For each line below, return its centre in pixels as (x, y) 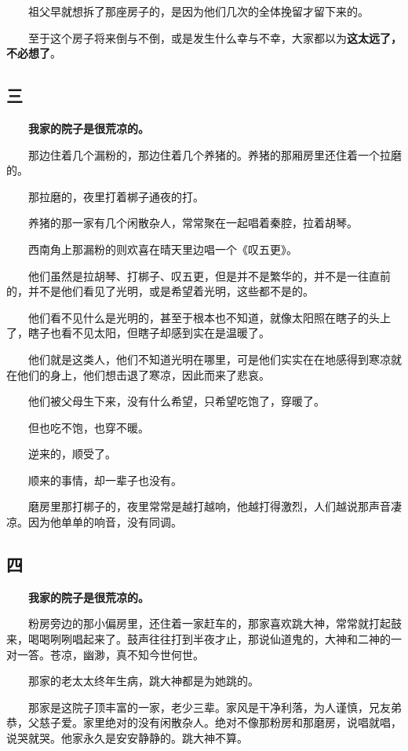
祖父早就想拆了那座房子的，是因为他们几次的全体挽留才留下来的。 (198, 11)
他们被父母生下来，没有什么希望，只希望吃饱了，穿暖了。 (176, 401)
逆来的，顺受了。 (72, 454)
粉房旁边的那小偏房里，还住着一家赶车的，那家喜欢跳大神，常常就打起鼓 (215, 623)
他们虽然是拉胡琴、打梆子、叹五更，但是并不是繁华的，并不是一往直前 (209, 275)
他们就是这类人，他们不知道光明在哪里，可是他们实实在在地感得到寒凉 (209, 359)
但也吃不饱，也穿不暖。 (88, 427)
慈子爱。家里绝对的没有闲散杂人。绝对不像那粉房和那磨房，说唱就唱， (220, 722)
